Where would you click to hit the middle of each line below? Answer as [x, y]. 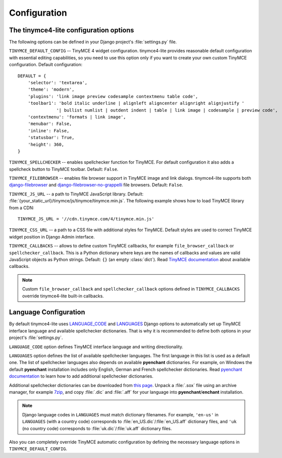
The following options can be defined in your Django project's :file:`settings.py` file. [93, 42]
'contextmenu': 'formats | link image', [77, 117]
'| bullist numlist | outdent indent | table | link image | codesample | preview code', [167, 110]
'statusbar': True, [51, 138]
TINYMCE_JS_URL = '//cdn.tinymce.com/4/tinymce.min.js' [86, 219]
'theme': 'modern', [51, 90]
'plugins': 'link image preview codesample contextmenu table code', [113, 96]
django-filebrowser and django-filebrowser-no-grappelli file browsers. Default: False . [96, 185]
